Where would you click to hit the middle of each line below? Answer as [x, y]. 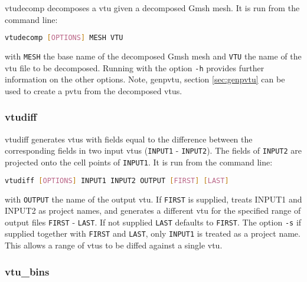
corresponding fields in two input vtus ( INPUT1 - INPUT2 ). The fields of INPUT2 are [153, 150]
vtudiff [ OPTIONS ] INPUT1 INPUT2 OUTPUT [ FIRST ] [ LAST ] [117, 180]
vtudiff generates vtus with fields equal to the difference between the [129, 139]
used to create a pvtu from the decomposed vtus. [94, 90]
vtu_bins [27, 271]
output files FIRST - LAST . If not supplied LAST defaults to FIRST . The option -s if [153, 222]
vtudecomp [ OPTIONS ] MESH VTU [64, 38]
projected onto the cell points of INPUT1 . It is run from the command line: [139, 162]
